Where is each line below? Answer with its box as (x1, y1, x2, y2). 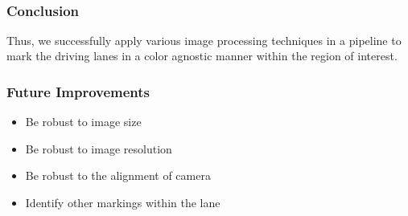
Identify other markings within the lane (25, 194, 220, 210)
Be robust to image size (25, 113, 142, 130)
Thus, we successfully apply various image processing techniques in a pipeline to (6, 31, 402, 48)
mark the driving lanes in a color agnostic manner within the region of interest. (6, 47, 398, 64)
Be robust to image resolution (25, 140, 172, 157)
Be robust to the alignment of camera (25, 167, 211, 184)
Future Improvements (6, 81, 150, 101)
